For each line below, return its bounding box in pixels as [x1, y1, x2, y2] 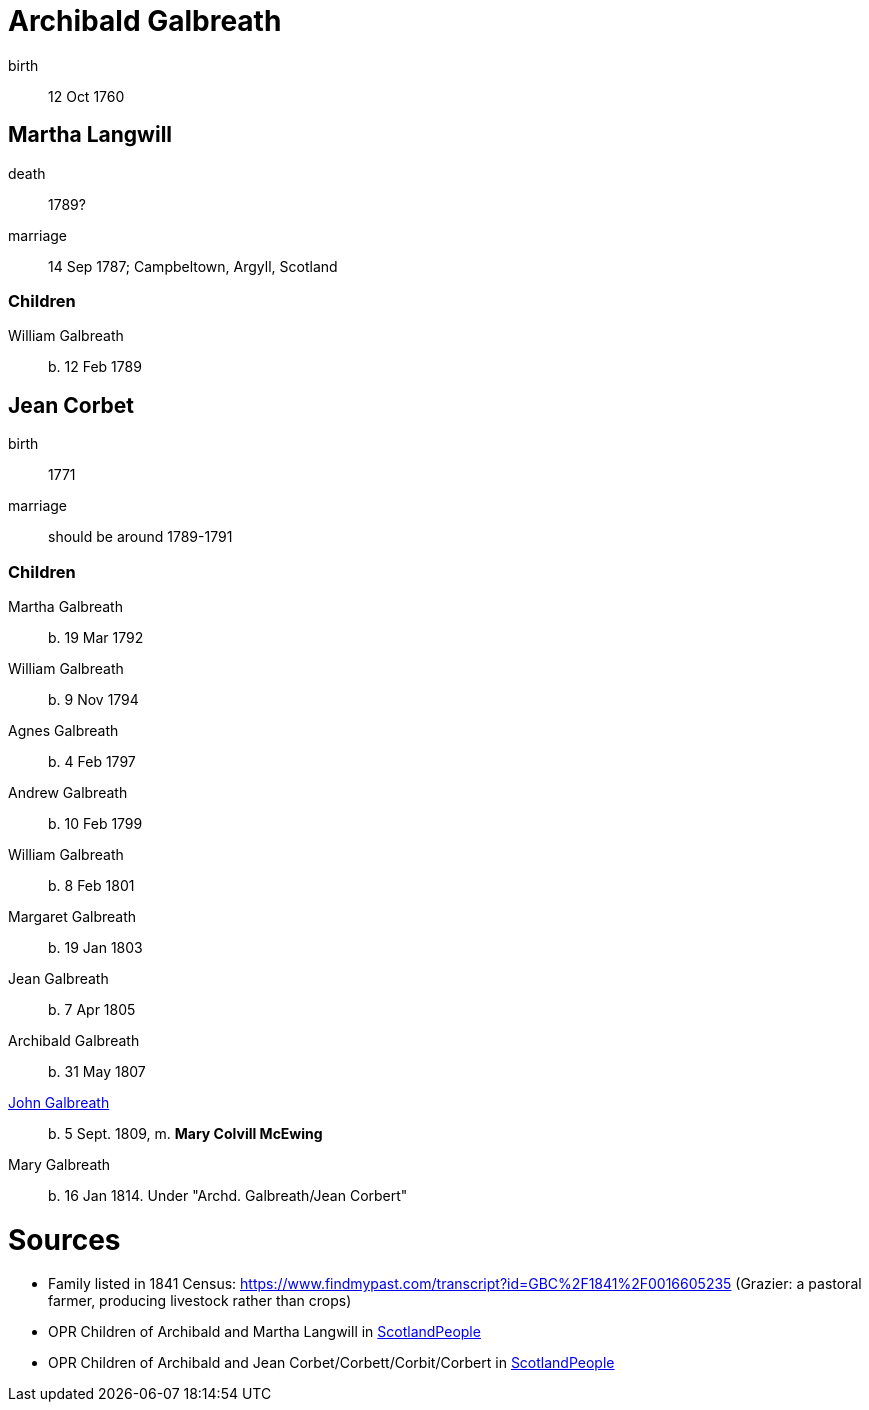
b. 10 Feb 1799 [48, 814, 143, 832]
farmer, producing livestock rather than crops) [48, 1292, 352, 1310]
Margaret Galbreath [8, 907, 137, 925]
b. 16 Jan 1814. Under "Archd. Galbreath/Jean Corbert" [48, 1186, 408, 1204]
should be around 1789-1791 [48, 528, 233, 546]
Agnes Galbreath [8, 721, 119, 739]
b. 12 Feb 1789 [48, 358, 142, 376]
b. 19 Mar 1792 [48, 628, 144, 646]
